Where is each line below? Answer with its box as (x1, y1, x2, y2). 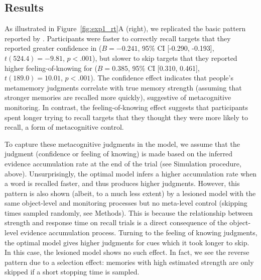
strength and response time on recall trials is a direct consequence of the (5, 217, 227, 228)
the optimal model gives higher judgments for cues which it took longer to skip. (5, 237, 249, 247)
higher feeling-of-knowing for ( (5, 62, 97, 73)
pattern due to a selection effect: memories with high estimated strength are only (5, 256, 254, 267)
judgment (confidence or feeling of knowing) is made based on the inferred (5, 148, 233, 159)
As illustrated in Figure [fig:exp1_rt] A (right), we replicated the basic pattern (5, 23, 246, 34)
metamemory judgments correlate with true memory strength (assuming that (5, 82, 242, 92)
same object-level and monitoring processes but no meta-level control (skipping (5, 198, 247, 208)
